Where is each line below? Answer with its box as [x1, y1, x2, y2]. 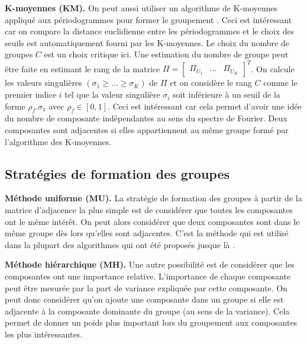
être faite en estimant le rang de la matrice [5, 62, 160, 75]
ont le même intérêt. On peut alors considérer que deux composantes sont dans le [5, 215, 300, 227]
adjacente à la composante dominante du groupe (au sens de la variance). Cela [5, 304, 290, 317]
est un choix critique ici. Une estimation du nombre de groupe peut [44, 48, 289, 60]
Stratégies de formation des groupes [5, 164, 230, 182]
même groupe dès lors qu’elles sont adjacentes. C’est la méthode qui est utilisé [5, 227, 289, 239]
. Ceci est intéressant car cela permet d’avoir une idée [107, 99, 302, 112]
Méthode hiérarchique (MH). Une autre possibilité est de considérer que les [5, 258, 295, 271]
